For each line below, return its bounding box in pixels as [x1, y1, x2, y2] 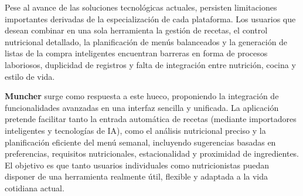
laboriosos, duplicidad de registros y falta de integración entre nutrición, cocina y [5, 58, 296, 70]
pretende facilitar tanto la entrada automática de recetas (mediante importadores [5, 113, 297, 125]
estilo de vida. [5, 70, 55, 82]
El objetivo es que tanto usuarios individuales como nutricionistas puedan [5, 158, 270, 171]
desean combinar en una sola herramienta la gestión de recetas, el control [5, 24, 268, 36]
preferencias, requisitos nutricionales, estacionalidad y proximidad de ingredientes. [5, 147, 299, 160]
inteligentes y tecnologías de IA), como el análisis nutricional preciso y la [5, 124, 266, 136]
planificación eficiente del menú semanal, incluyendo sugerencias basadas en [5, 136, 276, 148]
